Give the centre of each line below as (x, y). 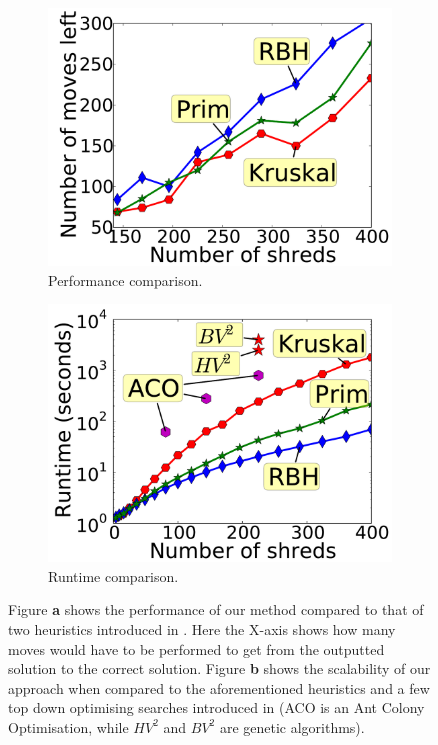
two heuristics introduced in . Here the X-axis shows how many (202, 628)
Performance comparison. (125, 279)
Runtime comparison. (113, 575)
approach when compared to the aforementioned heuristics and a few (219, 687)
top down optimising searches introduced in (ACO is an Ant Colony (216, 707)
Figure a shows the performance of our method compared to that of (216, 609)
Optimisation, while (68, 726)
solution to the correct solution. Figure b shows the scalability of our (219, 668)
